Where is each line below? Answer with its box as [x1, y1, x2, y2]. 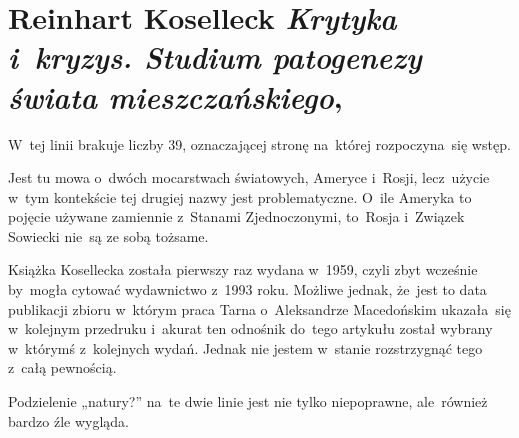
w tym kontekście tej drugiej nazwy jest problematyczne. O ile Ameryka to [8, 186, 472, 207]
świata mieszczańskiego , [8, 75, 343, 117]
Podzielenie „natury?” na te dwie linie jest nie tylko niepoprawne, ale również [8, 391, 488, 412]
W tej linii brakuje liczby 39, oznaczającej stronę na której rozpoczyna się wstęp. [8, 133, 511, 154]
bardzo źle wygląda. [8, 410, 129, 431]
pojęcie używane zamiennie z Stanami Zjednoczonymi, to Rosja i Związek [8, 206, 465, 227]
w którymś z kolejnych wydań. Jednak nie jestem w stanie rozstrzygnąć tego [8, 337, 483, 358]
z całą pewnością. [8, 357, 117, 378]
